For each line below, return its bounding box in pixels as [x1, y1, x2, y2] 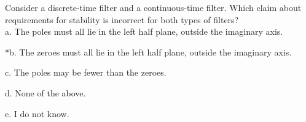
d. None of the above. [5, 86, 86, 99]
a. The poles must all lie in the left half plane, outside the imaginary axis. [5, 25, 283, 38]
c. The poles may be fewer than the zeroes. [5, 66, 167, 79]
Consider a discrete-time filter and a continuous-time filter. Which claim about [5, 1, 302, 13]
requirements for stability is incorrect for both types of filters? [5, 13, 239, 26]
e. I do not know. [5, 107, 69, 120]
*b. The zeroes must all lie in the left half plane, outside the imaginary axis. [5, 45, 292, 58]
